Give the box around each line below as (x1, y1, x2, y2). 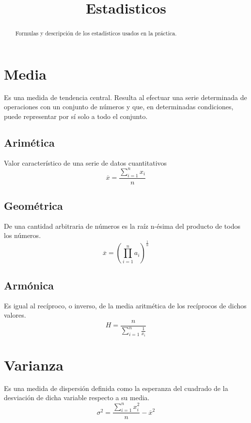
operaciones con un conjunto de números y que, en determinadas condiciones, (4, 102, 234, 112)
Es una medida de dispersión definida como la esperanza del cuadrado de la (4, 383, 228, 393)
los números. (4, 230, 41, 240)
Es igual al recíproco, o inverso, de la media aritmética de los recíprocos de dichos (4, 300, 247, 310)
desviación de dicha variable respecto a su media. (4, 392, 150, 403)
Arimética (4, 135, 55, 150)
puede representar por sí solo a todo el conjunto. (4, 111, 148, 121)
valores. (4, 310, 26, 320)
